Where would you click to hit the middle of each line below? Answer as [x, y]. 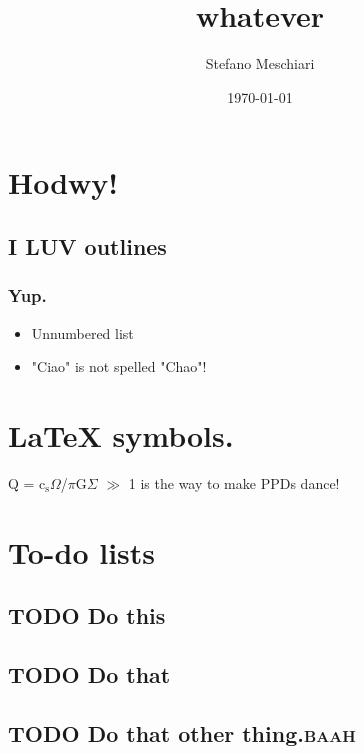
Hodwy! [63, 182]
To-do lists [82, 551]
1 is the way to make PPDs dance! [234, 482]
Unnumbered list [82, 332]
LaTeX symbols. [121, 434]
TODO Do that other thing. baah [182, 732]
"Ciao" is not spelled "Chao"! [119, 366]
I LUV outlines [87, 245]
